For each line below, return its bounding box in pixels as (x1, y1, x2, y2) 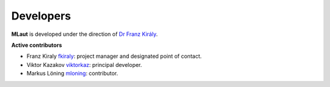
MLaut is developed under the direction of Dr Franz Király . (11, 30, 158, 38)
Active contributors (11, 41, 62, 49)
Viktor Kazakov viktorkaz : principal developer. (26, 61, 142, 68)
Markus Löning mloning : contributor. (26, 70, 119, 77)
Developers (11, 9, 71, 23)
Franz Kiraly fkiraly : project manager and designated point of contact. (26, 52, 202, 60)
